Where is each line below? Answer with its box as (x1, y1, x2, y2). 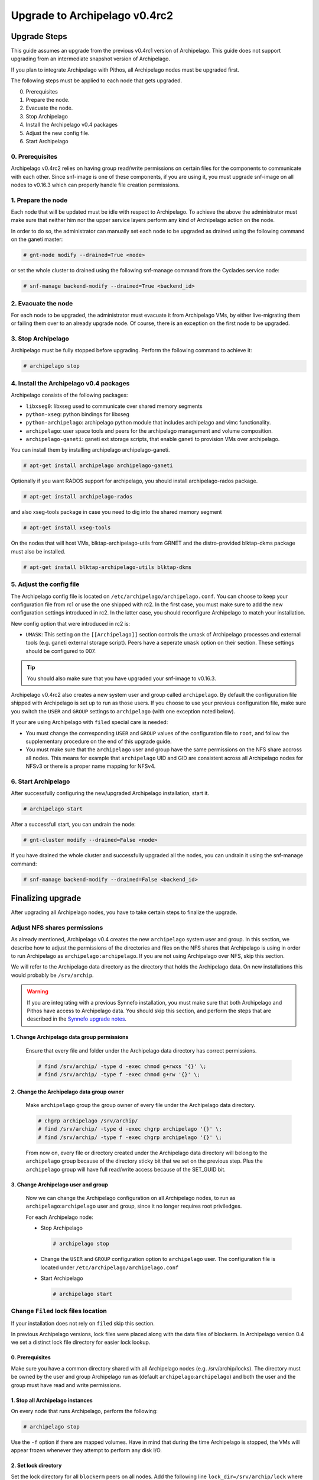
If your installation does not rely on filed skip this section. (11, 1320, 155, 1327)
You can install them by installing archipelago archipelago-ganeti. (11, 446, 170, 453)
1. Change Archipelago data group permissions (11, 1034, 129, 1041)
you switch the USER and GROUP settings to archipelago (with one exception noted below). (11, 707, 236, 715)
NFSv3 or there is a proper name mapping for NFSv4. (25, 762, 156, 770)
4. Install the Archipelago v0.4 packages (11, 379, 130, 387)
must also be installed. (11, 548, 66, 555)
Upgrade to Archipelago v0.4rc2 (11, 9, 174, 22)
